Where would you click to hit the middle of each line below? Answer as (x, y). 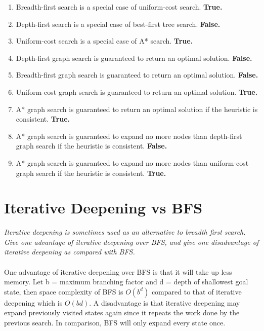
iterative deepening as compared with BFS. (70, 252)
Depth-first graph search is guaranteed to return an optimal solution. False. (134, 58)
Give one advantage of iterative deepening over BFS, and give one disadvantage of (131, 242)
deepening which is (33, 302)
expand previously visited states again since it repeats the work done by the (122, 312)
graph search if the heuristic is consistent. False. (92, 146)
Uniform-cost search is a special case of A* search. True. (104, 41)
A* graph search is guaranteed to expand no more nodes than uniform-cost (132, 162)
